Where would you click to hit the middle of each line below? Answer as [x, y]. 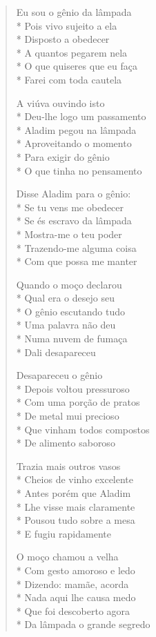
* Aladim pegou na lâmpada [76, 129]
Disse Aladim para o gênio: [74, 194]
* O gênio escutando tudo [70, 311]
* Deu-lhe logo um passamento [81, 116]
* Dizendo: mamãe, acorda [72, 584]
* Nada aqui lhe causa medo [76, 597]
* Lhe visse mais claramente [76, 506]
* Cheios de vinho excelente [75, 479]
